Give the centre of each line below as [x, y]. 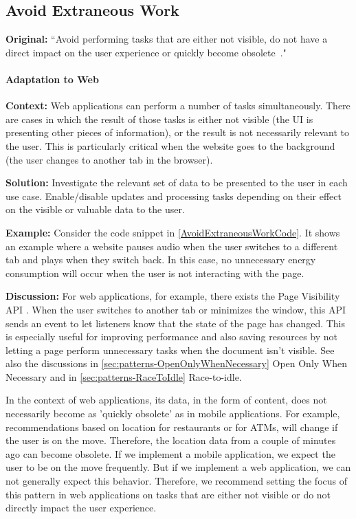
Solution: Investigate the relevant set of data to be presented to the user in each [177, 183]
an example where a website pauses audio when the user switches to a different [172, 246]
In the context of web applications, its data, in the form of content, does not [166, 400]
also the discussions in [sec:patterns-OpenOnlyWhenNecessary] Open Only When [177, 363]
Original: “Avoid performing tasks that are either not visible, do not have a [167, 39]
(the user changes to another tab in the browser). [109, 159]
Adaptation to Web [52, 79]
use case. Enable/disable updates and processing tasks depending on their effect [174, 196]
